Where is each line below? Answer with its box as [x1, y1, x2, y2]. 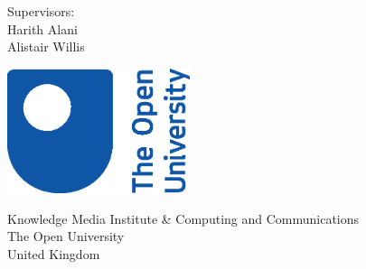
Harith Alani [7, 19, 78, 38]
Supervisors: [7, 2, 75, 20]
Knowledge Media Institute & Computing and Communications [7, 209, 360, 227]
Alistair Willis [7, 37, 85, 56]
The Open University [7, 227, 125, 246]
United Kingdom [7, 245, 100, 264]
